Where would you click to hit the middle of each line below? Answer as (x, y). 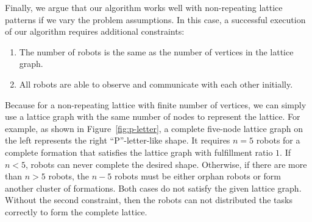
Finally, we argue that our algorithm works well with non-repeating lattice (144, 7)
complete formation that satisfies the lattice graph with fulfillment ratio (139, 152)
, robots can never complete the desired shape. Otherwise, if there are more (166, 164)
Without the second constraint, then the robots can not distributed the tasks (149, 200)
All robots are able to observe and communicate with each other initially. (156, 84)
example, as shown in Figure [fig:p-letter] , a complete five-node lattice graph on (154, 128)
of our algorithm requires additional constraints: (95, 31)
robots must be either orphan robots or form (197, 176)
